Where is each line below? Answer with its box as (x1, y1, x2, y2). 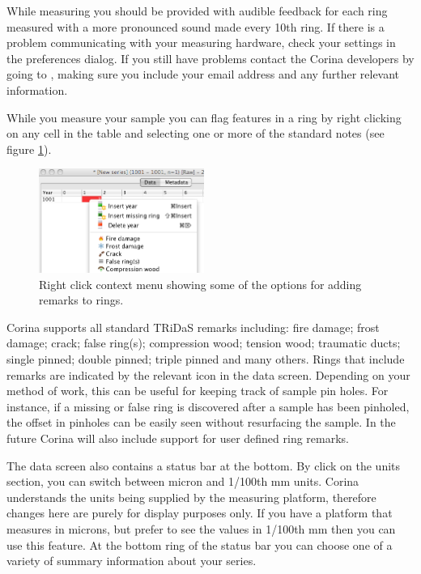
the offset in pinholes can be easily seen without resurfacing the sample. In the (6, 414, 396, 431)
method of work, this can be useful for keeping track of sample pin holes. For (6, 382, 389, 399)
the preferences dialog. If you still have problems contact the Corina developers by (6, 49, 415, 66)
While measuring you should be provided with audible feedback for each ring (6, 2, 388, 19)
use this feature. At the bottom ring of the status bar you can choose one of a (6, 536, 393, 553)
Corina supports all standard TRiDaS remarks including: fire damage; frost (6, 318, 380, 335)
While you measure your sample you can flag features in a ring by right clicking (6, 108, 402, 125)
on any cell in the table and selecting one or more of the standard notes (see (6, 125, 385, 142)
